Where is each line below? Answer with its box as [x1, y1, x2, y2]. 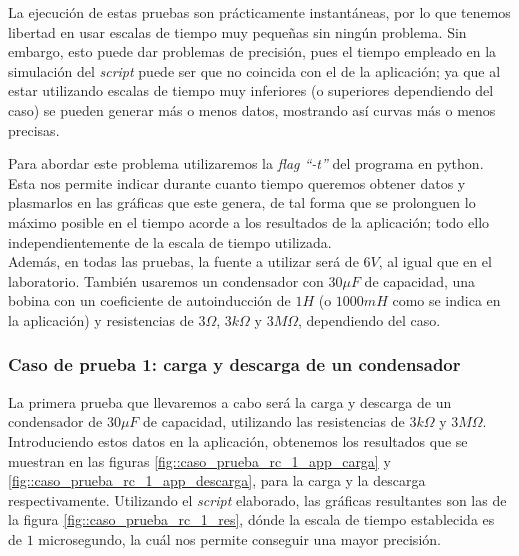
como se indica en [392, 290, 501, 311]
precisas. [8, 119, 60, 140]
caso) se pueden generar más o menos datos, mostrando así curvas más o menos [8, 99, 496, 120]
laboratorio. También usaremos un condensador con [8, 270, 324, 291]
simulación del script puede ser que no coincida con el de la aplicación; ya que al [8, 60, 501, 81]
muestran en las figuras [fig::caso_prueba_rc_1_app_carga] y [8, 450, 391, 471]
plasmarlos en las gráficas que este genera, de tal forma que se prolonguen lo [8, 192, 476, 213]
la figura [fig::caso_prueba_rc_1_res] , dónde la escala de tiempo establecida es [8, 509, 495, 530]
